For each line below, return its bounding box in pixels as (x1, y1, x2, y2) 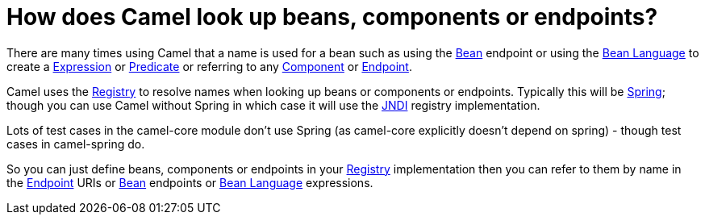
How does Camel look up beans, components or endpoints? (6, 3, 658, 31)
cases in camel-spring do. (6, 136, 145, 151)
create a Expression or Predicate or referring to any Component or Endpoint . (6, 59, 412, 73)
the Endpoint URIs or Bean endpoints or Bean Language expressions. (6, 175, 373, 190)
